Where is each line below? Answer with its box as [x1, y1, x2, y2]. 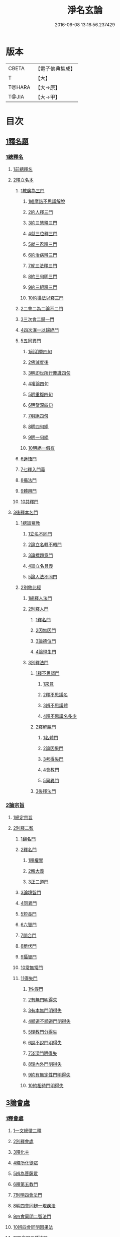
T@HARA [8, 84, 31, 91]
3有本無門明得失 [28, 1007, 62, 1013]
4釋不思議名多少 [43, 713, 77, 719]
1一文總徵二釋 [13, 1127, 42, 1134]
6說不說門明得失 [28, 1039, 62, 1045]
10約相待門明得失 [28, 1082, 64, 1088]
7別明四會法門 [13, 1192, 42, 1198]
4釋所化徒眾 [13, 1159, 38, 1166]
